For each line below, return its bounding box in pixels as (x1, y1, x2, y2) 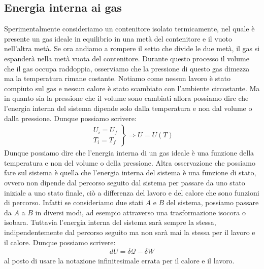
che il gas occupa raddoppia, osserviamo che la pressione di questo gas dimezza (4, 63, 250, 73)
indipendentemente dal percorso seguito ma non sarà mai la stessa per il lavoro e (4, 226, 255, 237)
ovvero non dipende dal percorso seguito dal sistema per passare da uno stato (4, 177, 245, 187)
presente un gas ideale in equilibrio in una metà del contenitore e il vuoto (4, 33, 233, 44)
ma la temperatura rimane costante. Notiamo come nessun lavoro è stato (4, 73, 231, 84)
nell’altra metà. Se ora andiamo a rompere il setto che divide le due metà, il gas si (4, 43, 260, 54)
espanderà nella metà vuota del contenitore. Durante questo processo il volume (4, 53, 249, 63)
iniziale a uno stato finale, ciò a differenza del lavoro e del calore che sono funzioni (4, 187, 259, 198)
